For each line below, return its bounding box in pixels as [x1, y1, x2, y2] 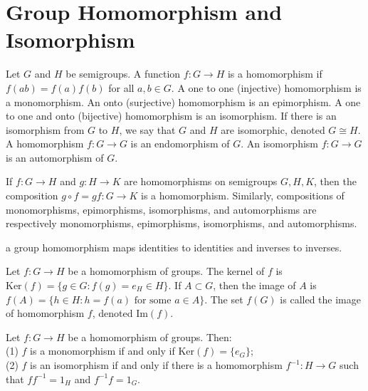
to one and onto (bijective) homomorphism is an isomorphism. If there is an [6, 108, 337, 123]
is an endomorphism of [130, 136, 230, 151]
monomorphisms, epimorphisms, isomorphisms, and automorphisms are [6, 202, 317, 217]
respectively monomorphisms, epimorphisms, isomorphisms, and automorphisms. [6, 216, 357, 231]
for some [134, 295, 172, 306]
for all [108, 80, 135, 95]
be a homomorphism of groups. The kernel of [68, 264, 265, 278]
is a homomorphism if [227, 66, 322, 81]
